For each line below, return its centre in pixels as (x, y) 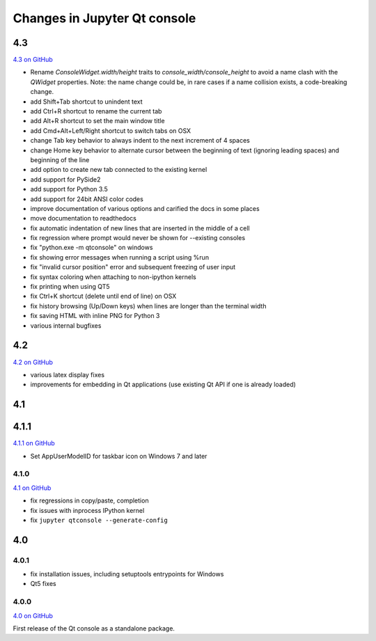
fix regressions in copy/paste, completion (89, 500)
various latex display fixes (67, 374)
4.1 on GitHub (32, 488)
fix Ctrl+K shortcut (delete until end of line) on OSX (103, 296)
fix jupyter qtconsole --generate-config (99, 520)
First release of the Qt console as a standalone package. (94, 628)
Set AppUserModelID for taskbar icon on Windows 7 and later (119, 456)
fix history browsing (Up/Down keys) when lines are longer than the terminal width (148, 306)
